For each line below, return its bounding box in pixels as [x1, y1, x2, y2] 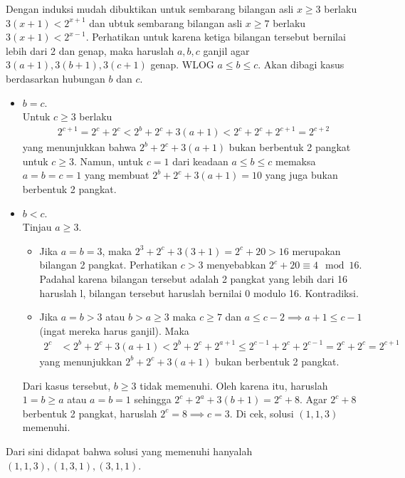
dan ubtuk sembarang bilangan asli [89, 15, 243, 30]
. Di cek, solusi [229, 405, 294, 420]
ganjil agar [203, 43, 250, 58]
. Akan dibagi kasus [258, 57, 344, 72]
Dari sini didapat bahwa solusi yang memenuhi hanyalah [6, 443, 253, 458]
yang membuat [84, 167, 149, 182]
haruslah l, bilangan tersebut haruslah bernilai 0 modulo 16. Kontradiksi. [39, 285, 359, 300]
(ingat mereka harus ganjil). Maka [39, 323, 189, 338]
